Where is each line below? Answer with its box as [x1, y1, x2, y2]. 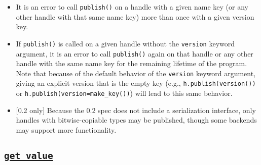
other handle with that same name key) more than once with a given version [16, 11, 254, 22]
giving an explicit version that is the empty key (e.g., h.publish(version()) [16, 78, 256, 88]
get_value [4, 150, 53, 161]
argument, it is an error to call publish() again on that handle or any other [16, 48, 253, 59]
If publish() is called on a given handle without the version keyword [16, 38, 235, 48]
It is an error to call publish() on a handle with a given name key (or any [16, 2, 249, 12]
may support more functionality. [16, 124, 117, 135]
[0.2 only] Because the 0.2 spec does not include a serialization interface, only [16, 104, 256, 115]
